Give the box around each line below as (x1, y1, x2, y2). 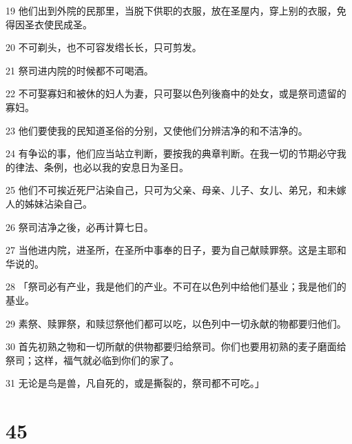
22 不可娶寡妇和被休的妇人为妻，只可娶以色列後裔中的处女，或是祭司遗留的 (6, 86, 346, 101)
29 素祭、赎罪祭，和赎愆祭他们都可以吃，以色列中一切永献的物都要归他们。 (6, 316, 346, 330)
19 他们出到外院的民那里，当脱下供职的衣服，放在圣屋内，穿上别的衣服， (6, 3, 337, 17)
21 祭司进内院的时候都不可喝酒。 (6, 63, 154, 77)
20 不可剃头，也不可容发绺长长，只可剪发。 (6, 40, 202, 54)
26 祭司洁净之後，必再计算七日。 (6, 219, 154, 234)
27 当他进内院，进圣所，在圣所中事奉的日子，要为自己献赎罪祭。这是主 (6, 243, 327, 257)
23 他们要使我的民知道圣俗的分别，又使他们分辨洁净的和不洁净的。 (6, 123, 308, 137)
